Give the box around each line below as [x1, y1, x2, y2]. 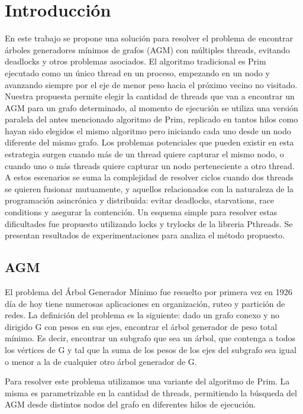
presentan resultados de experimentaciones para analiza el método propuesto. [5, 229, 285, 241]
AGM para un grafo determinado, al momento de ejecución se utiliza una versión [5, 101, 298, 114]
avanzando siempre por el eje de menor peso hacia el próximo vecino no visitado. [5, 78, 298, 90]
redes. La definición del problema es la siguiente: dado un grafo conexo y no [5, 309, 280, 321]
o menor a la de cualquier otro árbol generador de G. [5, 355, 197, 367]
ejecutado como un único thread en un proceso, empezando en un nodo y [5, 66, 270, 79]
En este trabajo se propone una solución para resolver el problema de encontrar [5, 32, 293, 44]
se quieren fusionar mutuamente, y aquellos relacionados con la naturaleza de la [5, 182, 294, 195]
